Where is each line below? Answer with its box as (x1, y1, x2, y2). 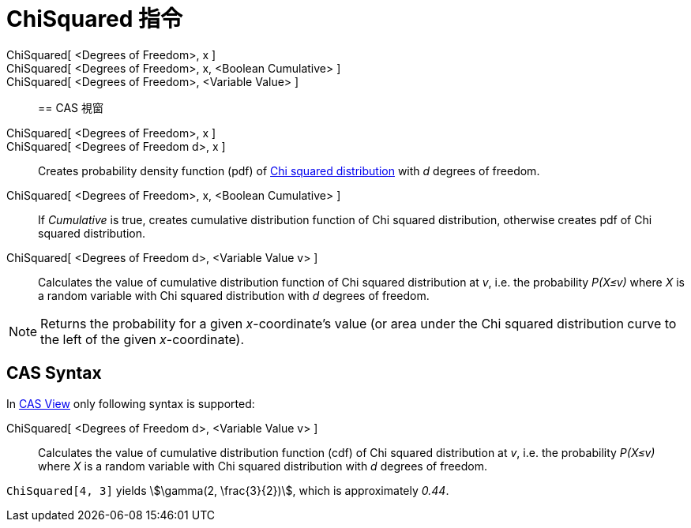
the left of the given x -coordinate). (40, 331, 245, 347)
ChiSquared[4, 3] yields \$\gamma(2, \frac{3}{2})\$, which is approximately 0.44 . (6, 483, 449, 497)
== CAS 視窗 (38, 100, 103, 114)
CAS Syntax (6, 363, 102, 384)
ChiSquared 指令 (6, 6, 183, 32)
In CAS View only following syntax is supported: (6, 396, 255, 410)
